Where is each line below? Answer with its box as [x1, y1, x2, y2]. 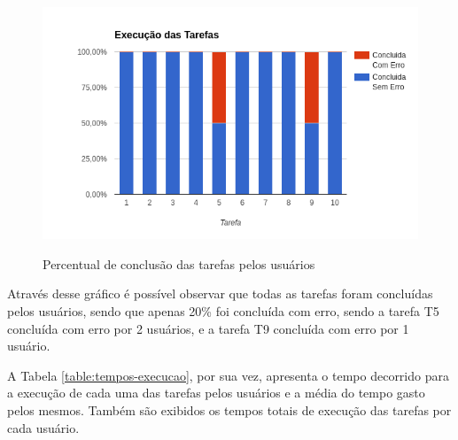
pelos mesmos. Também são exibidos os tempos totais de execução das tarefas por [7, 400, 452, 419]
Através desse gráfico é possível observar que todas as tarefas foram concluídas [7, 284, 433, 303]
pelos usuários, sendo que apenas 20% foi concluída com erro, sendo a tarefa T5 [7, 301, 439, 320]
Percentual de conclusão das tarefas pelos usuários [43, 254, 315, 273]
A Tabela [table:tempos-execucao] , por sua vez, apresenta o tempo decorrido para [7, 366, 449, 384]
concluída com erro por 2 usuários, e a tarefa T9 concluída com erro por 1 [7, 319, 409, 337]
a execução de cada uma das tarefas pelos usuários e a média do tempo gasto [7, 383, 425, 402]
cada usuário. [7, 418, 80, 436]
